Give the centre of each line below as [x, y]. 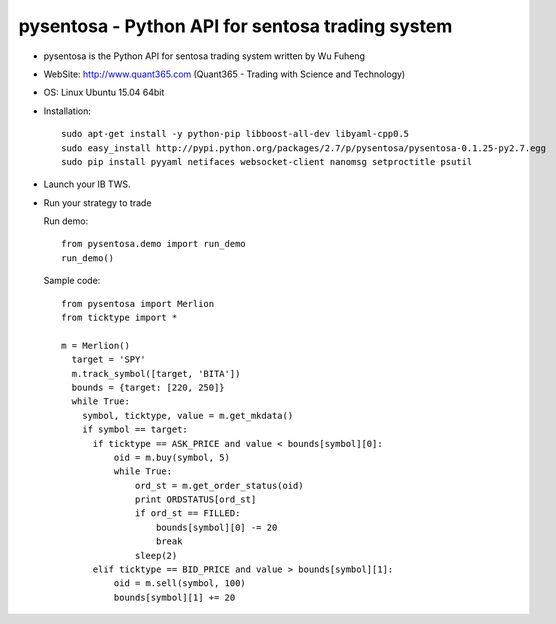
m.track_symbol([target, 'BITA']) [156, 373]
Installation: [67, 111]
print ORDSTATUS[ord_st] [196, 499]
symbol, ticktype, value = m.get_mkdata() [187, 415]
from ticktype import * [119, 318]
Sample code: [72, 281]
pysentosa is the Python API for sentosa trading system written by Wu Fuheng [204, 56]
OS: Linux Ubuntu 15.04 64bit [104, 92]
